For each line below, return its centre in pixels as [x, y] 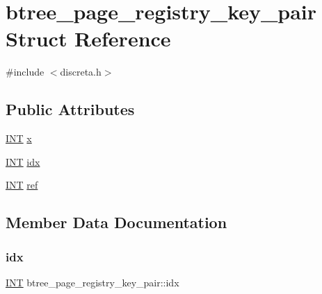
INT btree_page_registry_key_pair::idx [92, 282]
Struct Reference [88, 38]
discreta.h [81, 72]
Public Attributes [70, 109]
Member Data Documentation [116, 222]
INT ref [22, 185]
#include [25, 72]
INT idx [23, 161]
